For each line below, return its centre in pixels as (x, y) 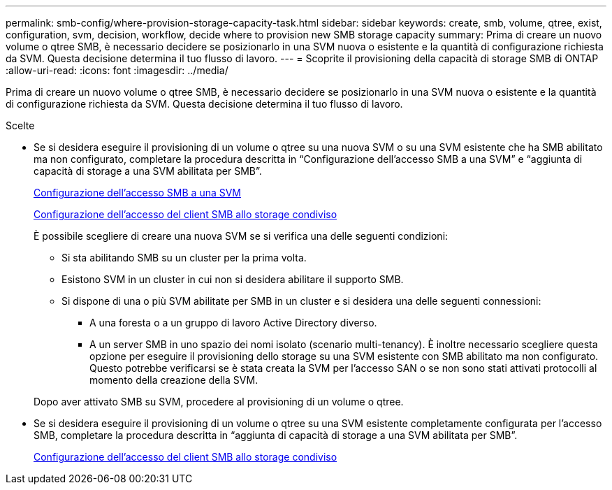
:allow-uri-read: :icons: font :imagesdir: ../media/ (117, 70)
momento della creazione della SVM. (174, 380)
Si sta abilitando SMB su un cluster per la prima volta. (184, 258)
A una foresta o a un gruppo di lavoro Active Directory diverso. (233, 323)
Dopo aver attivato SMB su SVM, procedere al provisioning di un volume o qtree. (219, 402)
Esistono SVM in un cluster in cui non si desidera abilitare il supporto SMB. (233, 279)
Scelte (20, 125)
